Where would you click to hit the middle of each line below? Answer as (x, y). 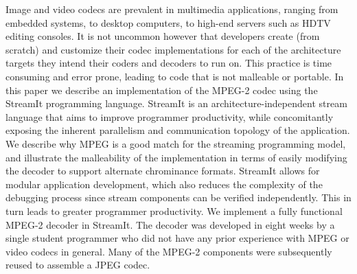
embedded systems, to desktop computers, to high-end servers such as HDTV (168, 22)
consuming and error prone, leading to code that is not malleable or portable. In (175, 76)
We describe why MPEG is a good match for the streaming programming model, (176, 143)
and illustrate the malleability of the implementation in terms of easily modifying (176, 157)
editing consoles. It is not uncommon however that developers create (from (163, 36)
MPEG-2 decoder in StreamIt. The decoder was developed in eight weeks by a (170, 224)
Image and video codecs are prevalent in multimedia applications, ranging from (172, 9)
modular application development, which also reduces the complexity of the (164, 184)
